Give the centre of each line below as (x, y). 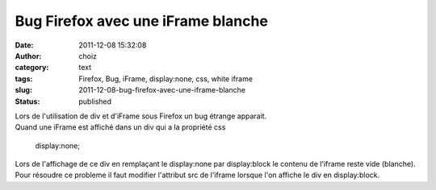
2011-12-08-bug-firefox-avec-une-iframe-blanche (162, 90)
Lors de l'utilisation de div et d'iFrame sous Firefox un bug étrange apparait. (141, 116)
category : (32, 68)
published (95, 101)
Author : (28, 56)
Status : (27, 101)
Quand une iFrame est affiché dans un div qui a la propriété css (120, 127)
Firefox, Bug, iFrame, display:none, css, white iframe (166, 78)
